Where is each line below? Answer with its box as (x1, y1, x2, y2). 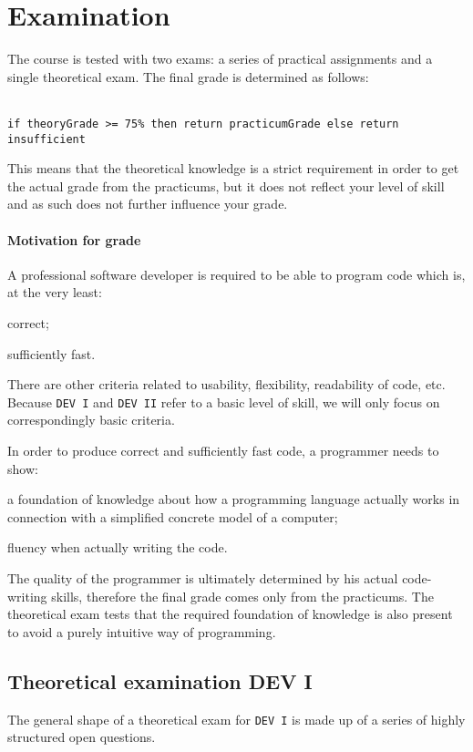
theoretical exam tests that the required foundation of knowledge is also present (7, 604, 453, 623)
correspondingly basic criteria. (7, 410, 175, 429)
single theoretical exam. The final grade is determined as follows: (7, 67, 369, 86)
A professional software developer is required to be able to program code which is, (7, 264, 466, 283)
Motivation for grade (7, 230, 141, 249)
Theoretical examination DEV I (7, 666, 313, 695)
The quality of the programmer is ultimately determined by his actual (7, 568, 398, 587)
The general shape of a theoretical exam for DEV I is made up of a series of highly (7, 709, 466, 728)
